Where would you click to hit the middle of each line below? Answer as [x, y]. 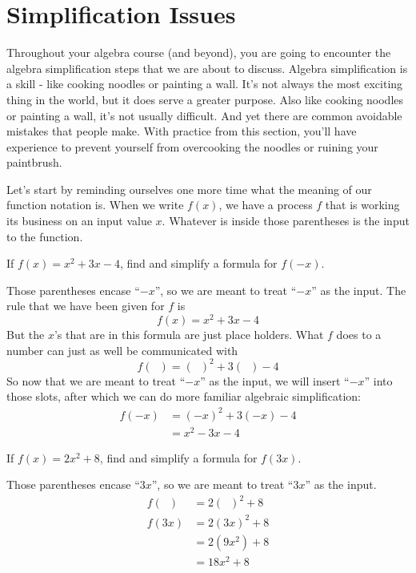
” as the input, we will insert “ [275, 380]
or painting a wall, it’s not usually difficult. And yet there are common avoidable [204, 115]
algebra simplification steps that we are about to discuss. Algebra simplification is [207, 68]
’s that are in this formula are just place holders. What [189, 335]
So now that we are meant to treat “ [96, 380]
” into [378, 380]
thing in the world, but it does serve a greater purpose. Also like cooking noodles [205, 99]
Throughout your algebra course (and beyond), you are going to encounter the [199, 52]
